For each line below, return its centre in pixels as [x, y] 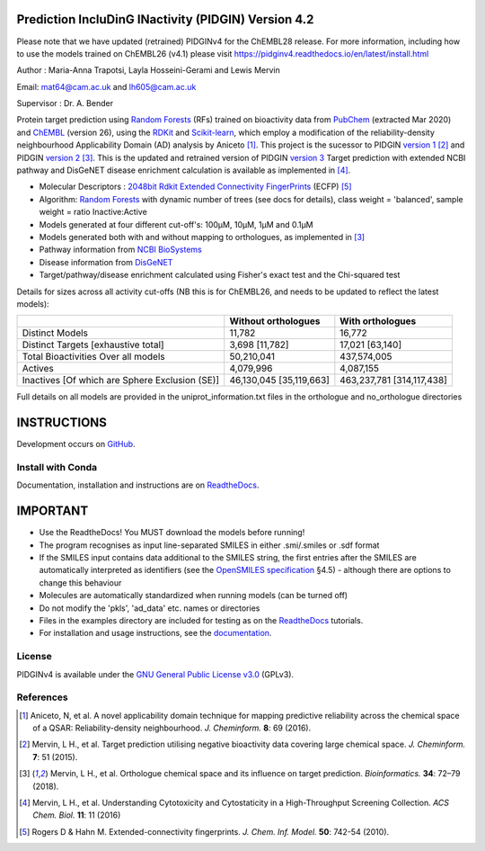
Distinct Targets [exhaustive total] [93, 345]
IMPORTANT [53, 511]
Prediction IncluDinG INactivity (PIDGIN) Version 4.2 [165, 19]
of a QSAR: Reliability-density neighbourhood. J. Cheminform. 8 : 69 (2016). [172, 728]
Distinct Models [55, 333]
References [42, 697]
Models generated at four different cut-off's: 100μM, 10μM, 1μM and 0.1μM [176, 224]
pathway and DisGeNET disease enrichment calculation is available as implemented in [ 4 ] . [184, 170]
